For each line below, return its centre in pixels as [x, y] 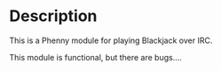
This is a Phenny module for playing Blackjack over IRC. [111, 40]
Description [53, 16]
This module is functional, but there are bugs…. [95, 57]
